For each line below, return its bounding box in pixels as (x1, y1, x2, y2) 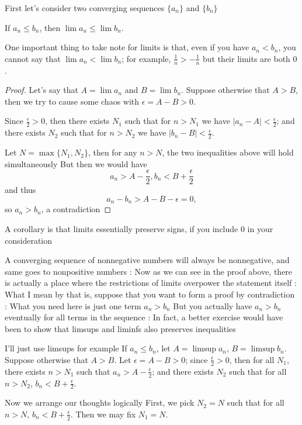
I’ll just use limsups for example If (5, 342, 127, 354)
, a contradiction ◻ (41, 203, 112, 215)
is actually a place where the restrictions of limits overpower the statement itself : (5, 277, 297, 289)
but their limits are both (202, 52, 290, 64)
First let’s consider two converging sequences (5, 2, 165, 13)
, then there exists (45, 115, 110, 127)
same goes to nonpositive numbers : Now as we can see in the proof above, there (5, 265, 293, 277)
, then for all (229, 353, 275, 365)
